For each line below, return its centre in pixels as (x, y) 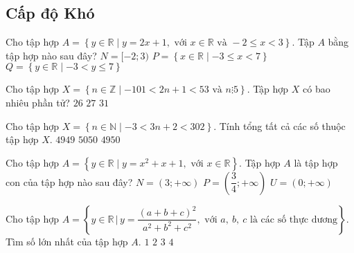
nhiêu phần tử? (38, 102)
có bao (317, 89)
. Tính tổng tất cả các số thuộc (280, 125)
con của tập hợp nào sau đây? (69, 181)
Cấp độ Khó (50, 13)
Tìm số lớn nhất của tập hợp (67, 241)
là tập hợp (316, 162)
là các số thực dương (294, 219)
